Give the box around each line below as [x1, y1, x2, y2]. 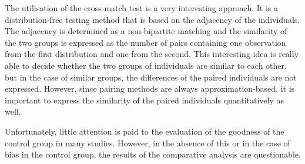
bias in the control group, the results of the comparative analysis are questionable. [5, 148, 301, 160]
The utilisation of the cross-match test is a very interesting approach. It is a [5, 2, 278, 14]
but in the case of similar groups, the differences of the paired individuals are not [5, 71, 297, 83]
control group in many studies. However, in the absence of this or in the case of [5, 136, 290, 149]
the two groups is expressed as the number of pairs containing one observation [5, 36, 286, 48]
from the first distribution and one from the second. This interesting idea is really [5, 48, 299, 60]
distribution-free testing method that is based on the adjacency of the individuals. [5, 13, 300, 25]
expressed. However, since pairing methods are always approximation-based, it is [5, 82, 295, 95]
